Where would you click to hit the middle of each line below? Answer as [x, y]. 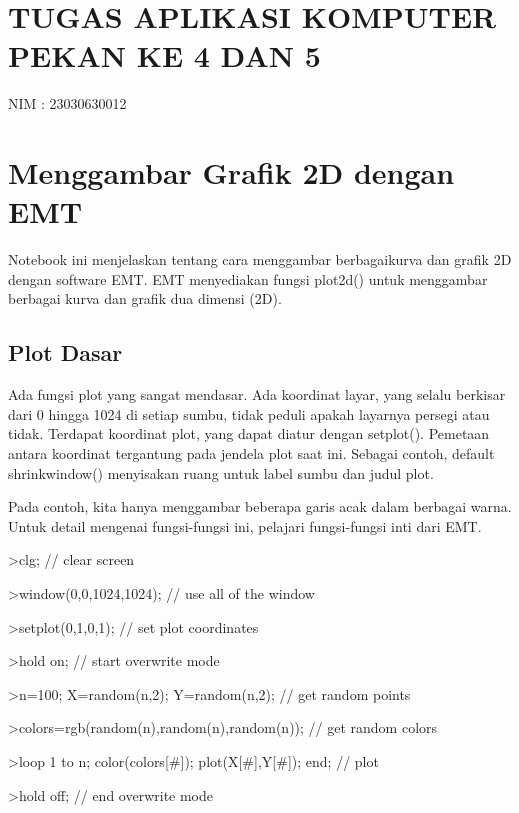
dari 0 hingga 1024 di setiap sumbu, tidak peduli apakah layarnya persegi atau [249, 413]
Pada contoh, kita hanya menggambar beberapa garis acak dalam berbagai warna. [260, 506]
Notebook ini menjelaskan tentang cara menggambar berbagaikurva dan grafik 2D [260, 259]
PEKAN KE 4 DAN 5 [164, 55]
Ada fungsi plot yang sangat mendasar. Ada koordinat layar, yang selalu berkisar [257, 394]
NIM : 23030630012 [67, 103]
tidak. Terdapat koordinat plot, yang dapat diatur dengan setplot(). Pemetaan [249, 433]
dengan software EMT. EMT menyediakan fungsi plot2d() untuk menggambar [248, 278]
